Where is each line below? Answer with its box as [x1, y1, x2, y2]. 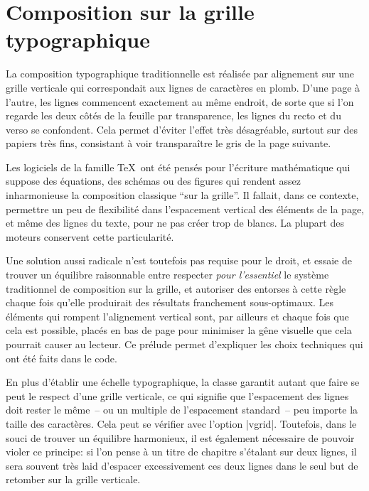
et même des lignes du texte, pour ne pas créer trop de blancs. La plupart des [6, 215, 344, 230]
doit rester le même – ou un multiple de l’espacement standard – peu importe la [6, 402, 358, 417]
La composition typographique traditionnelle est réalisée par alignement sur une [6, 66, 354, 81]
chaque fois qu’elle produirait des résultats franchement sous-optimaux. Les [6, 295, 333, 310]
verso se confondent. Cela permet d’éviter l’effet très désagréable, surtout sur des [6, 122, 358, 136]
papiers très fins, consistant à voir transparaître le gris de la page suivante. [6, 136, 331, 151]
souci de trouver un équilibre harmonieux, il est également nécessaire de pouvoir [6, 430, 355, 445]
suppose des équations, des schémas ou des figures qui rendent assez [6, 173, 301, 188]
